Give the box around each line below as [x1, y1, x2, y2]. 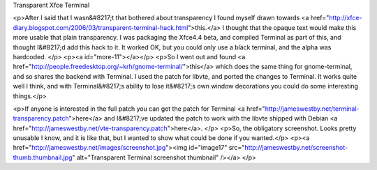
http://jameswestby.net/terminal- [265, 105, 360, 113]
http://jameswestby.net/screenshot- [244, 144, 348, 152]
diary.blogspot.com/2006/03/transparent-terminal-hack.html [13, 23, 188, 31]
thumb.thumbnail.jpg [13, 153, 73, 162]
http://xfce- [329, 14, 362, 22]
